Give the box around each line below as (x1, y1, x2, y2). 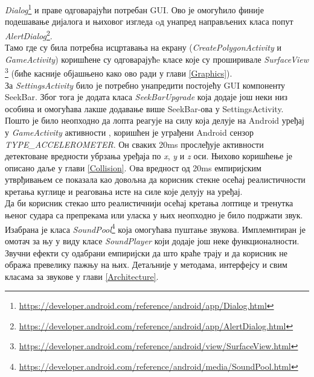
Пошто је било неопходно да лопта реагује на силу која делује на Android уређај (5, 114, 304, 127)
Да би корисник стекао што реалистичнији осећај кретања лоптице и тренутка (5, 197, 293, 209)
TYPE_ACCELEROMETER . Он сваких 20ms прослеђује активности (5, 138, 264, 150)
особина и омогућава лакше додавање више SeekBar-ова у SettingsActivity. (5, 102, 284, 115)
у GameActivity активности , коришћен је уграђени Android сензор (5, 125, 254, 138)
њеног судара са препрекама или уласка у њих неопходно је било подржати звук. (5, 209, 303, 221)
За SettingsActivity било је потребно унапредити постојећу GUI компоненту (5, 78, 286, 91)
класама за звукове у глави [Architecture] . (5, 270, 159, 282)
